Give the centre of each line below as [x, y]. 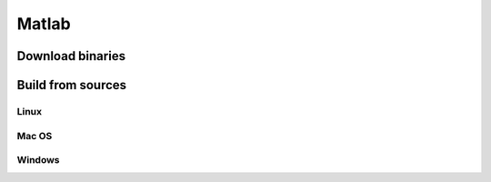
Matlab [44, 24]
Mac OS [35, 136]
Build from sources [72, 85]
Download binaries [71, 56]
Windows [38, 160]
